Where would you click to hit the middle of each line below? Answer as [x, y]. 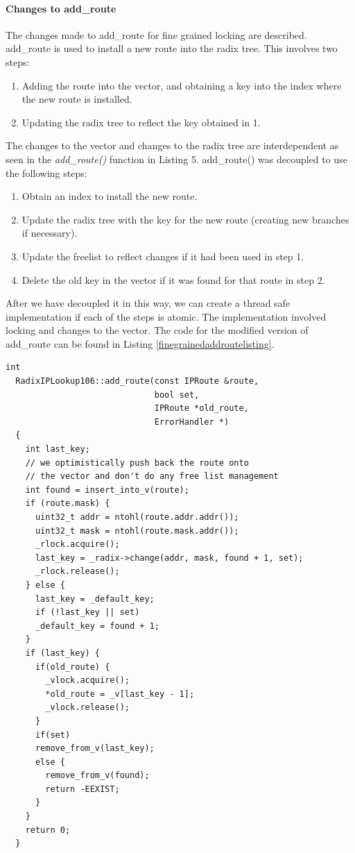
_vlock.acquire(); [87, 681]
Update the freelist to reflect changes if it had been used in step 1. [163, 256]
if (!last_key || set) [87, 613]
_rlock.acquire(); [77, 544]
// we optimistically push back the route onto [137, 463]
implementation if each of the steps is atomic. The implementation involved [166, 316]
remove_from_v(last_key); [95, 749]
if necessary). [50, 233]
